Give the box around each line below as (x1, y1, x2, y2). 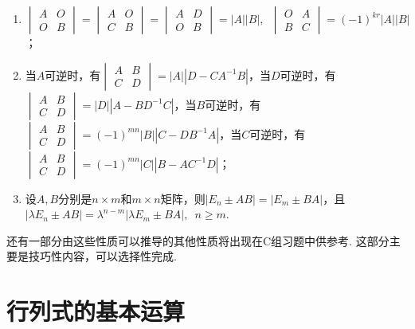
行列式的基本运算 (6, 295, 186, 327)
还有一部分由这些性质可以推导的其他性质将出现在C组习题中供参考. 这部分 (6, 232, 390, 249)
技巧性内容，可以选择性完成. (28, 248, 177, 264)
